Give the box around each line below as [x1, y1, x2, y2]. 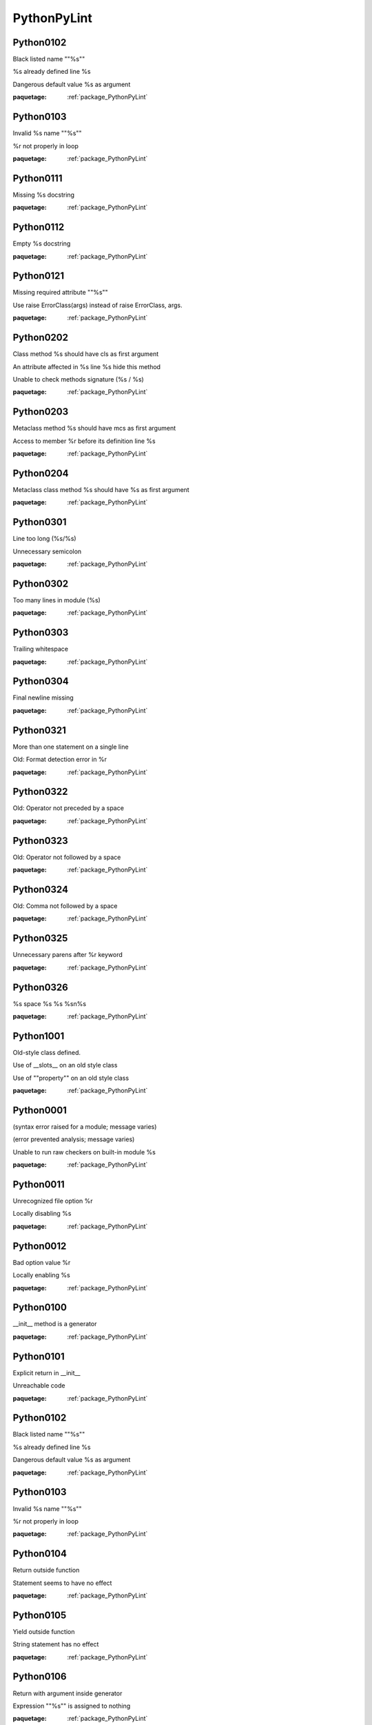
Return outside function [12, 1566, 80, 1575]
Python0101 [12, 1350, 65, 1362]
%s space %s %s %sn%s [12, 999, 86, 1007]
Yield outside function [12, 1627, 75, 1635]
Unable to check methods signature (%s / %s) [12, 375, 144, 383]
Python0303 [12, 627, 69, 638]
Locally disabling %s [12, 1210, 72, 1218]
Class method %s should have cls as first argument [12, 350, 159, 358]
